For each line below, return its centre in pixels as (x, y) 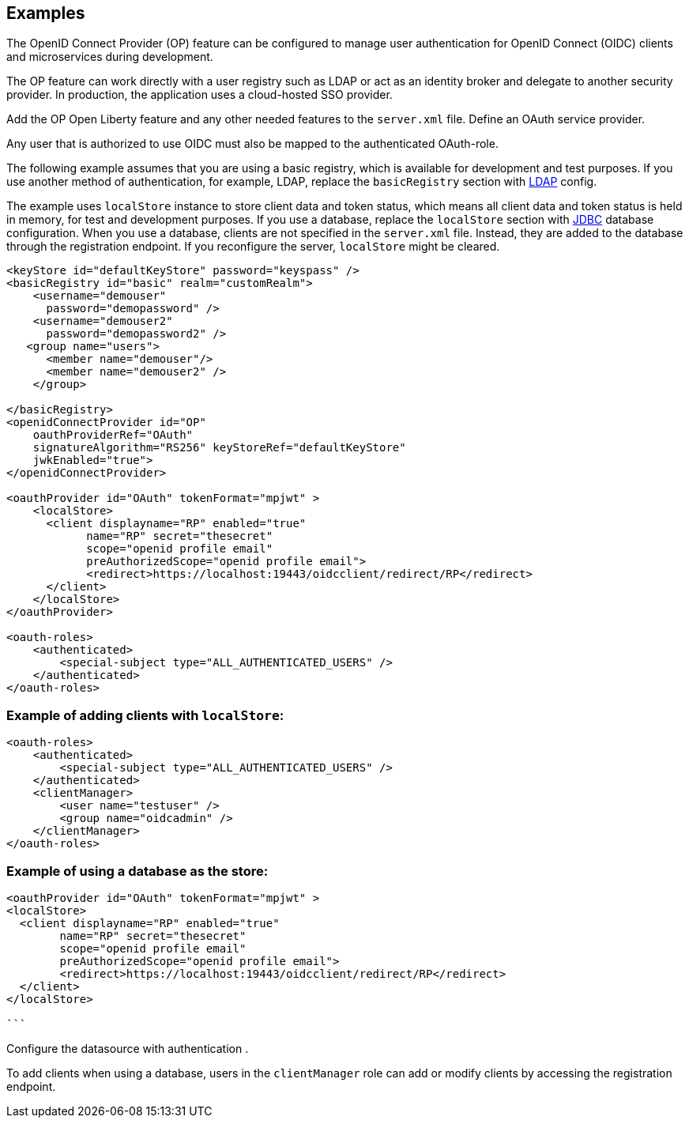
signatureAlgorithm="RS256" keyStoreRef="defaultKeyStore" (219, 448)
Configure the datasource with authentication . (128, 1048)
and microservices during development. (110, 57)
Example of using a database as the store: (137, 871)
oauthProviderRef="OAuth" (113, 435)
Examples (46, 13)
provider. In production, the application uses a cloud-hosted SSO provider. (200, 95)
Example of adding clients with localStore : (145, 715)
